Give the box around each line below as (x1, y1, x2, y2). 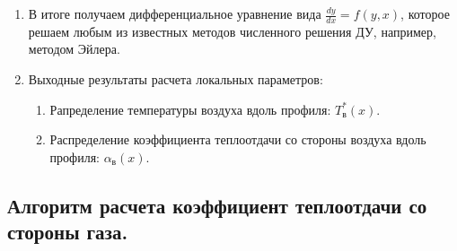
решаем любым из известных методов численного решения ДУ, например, (28, 22, 436, 40)
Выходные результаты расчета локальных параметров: (28, 70, 323, 89)
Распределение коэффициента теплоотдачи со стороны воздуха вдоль (49, 130, 426, 149)
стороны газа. (7, 218, 128, 246)
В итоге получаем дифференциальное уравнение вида (28, 4, 321, 22)
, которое (400, 4, 450, 22)
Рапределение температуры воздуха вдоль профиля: (49, 100, 331, 118)
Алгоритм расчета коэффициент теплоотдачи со (7, 191, 427, 219)
